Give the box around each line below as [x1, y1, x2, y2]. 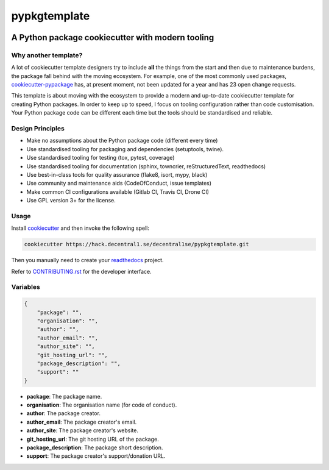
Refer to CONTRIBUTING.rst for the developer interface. [11, 268, 152, 275]
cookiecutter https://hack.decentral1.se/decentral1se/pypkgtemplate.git [24, 241, 249, 248]
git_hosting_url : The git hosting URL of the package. [26, 435, 159, 443]
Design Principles [11, 124, 65, 133]
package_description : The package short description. [26, 444, 163, 451]
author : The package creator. [26, 410, 101, 417]
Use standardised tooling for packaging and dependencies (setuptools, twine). [26, 145, 224, 152]
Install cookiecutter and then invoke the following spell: [11, 224, 149, 232]
